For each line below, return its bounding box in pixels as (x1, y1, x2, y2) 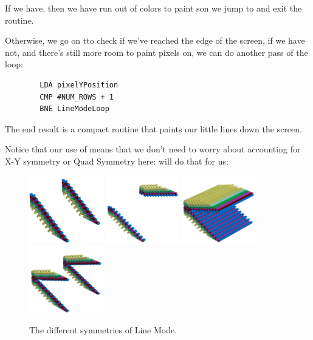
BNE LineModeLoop (40, 104, 109, 114)
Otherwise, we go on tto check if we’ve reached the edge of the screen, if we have (5, 34, 305, 47)
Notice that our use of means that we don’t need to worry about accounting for (5, 143, 301, 155)
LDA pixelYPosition (40, 80, 119, 89)
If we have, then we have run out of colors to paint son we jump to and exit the (5, 2, 302, 14)
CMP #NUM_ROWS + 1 (40, 92, 114, 101)
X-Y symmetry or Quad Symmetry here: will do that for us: (5, 154, 229, 167)
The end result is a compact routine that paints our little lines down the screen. (5, 122, 302, 135)
